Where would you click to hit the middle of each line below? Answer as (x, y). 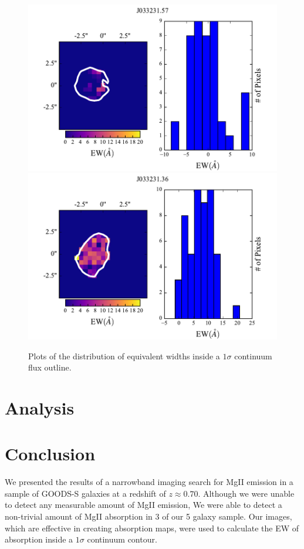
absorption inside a (39, 539)
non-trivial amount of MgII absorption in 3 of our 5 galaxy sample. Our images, (148, 516)
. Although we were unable (246, 493)
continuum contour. (122, 539)
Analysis (40, 407)
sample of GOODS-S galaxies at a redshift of (85, 493)
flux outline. (50, 367)
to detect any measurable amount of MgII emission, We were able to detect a (143, 505)
